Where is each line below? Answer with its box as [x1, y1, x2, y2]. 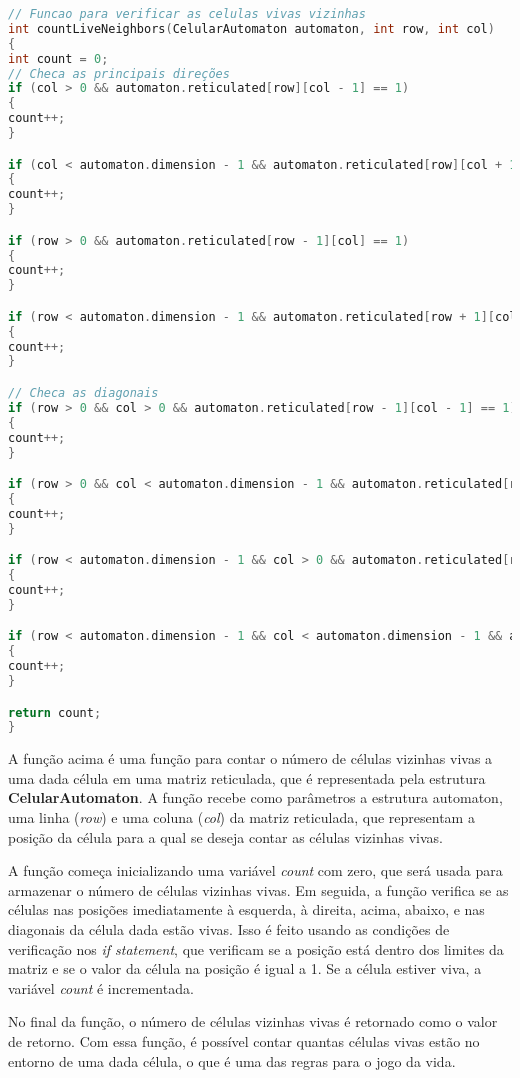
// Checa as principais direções [8, 66, 230, 81]
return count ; [8, 705, 102, 720]
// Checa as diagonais [8, 386, 159, 400]
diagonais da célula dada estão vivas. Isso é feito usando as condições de [8, 919, 450, 939]
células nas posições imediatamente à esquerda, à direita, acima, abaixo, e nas [8, 899, 485, 920]
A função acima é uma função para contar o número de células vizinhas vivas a [8, 748, 493, 769]
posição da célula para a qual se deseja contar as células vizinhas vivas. [8, 826, 443, 847]
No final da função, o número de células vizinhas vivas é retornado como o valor [8, 1011, 498, 1032]
